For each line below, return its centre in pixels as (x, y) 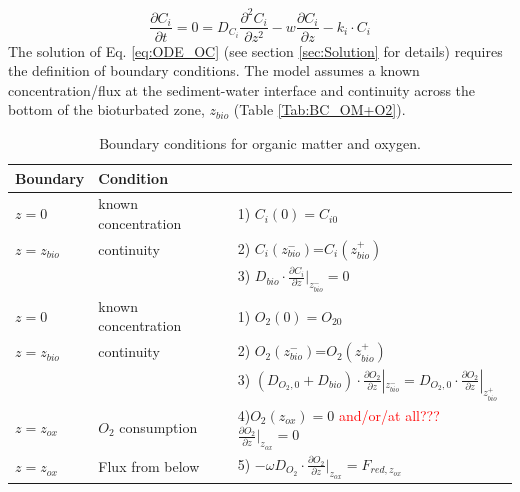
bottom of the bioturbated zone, (106, 109)
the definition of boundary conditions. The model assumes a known (214, 70)
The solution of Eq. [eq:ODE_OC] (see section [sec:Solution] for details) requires (255, 50)
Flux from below (149, 466)
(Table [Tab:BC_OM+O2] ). (319, 109)
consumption (158, 426)
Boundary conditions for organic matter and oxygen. (260, 142)
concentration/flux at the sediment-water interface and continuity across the (242, 89)
